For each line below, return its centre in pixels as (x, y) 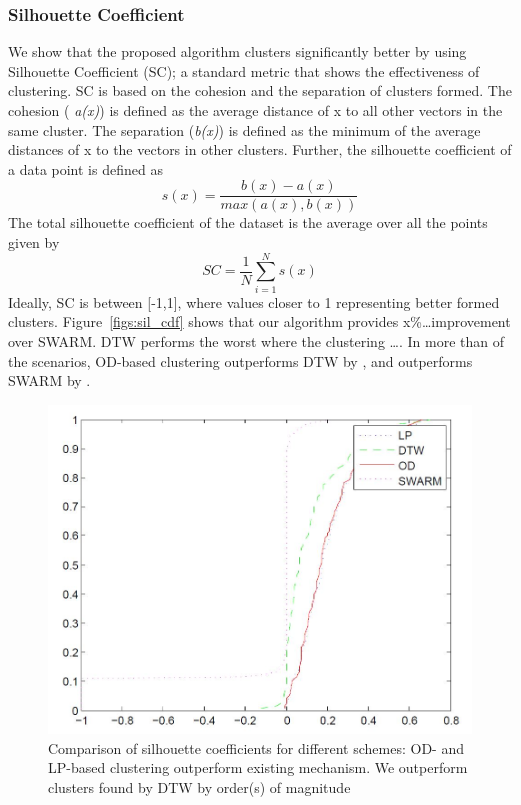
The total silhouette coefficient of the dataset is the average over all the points (248, 222)
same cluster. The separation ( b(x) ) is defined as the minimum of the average (244, 129)
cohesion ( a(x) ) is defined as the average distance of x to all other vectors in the (255, 110)
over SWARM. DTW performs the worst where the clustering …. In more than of (256, 340)
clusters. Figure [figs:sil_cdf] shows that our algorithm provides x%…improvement (259, 321)
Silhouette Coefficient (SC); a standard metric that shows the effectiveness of (244, 70)
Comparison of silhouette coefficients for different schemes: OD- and (256, 747)
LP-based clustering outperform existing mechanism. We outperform (258, 767)
